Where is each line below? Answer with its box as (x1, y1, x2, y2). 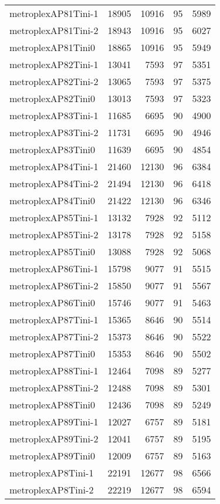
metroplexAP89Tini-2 (9, 432, 99, 445)
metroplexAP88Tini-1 (9, 364, 99, 377)
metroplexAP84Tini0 (9, 194, 96, 207)
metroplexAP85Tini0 (9, 245, 96, 258)
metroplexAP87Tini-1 (9, 313, 99, 326)
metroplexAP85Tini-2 (9, 228, 99, 241)
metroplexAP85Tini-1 (9, 211, 99, 224)
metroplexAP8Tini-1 (9, 466, 94, 479)
